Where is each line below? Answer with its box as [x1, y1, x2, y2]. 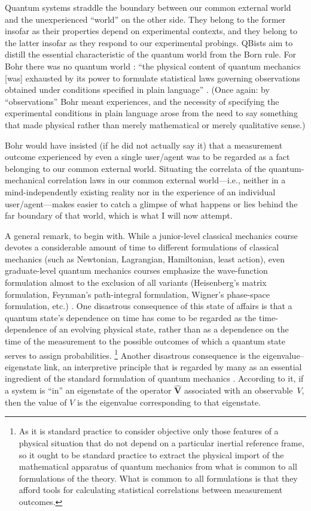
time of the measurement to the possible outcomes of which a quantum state [5, 335, 285, 347]
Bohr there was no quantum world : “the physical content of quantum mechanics [5, 59, 301, 72]
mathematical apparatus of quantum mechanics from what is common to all [19, 460, 297, 473]
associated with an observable [184, 384, 293, 397]
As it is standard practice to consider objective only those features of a [19, 425, 279, 437]
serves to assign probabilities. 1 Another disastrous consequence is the [5, 347, 260, 361]
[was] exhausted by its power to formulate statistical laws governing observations [5, 71, 300, 84]
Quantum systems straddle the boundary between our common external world [5, 1, 291, 13]
